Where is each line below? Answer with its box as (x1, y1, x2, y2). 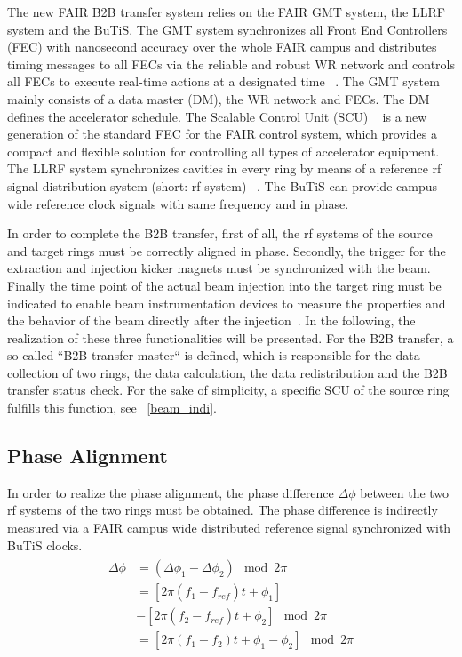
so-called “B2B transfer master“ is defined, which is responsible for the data (7, 346, 420, 365)
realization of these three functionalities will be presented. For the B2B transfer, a (7, 328, 454, 347)
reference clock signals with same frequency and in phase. (36, 194, 349, 212)
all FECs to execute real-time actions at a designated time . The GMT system (7, 72, 440, 91)
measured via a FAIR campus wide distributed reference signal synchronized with (7, 518, 451, 537)
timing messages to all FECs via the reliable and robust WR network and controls (7, 54, 456, 73)
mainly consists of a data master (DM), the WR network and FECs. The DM (7, 89, 430, 108)
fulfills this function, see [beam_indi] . (7, 398, 217, 417)
